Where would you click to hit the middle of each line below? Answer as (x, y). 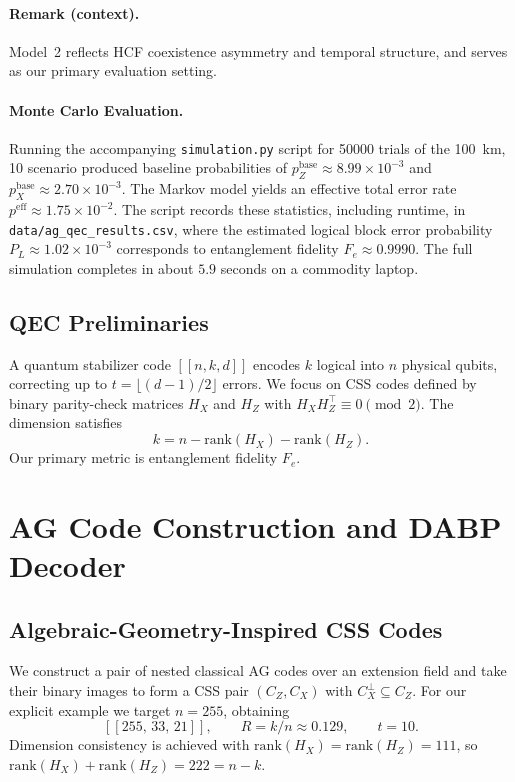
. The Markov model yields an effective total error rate (289, 188)
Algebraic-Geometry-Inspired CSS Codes (226, 628)
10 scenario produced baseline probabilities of (148, 167)
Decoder (67, 565)
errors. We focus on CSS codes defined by (349, 383)
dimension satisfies (66, 422)
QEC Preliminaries (109, 321)
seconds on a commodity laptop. (319, 267)
